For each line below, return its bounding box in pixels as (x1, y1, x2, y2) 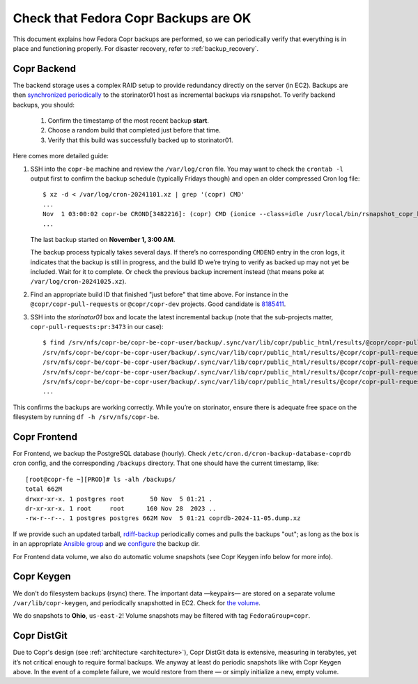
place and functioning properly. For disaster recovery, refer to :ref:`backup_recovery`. (13, 44, 259, 52)
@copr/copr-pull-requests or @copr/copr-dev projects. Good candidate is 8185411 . (30, 300, 286, 308)
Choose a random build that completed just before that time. (47, 126, 221, 135)
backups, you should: (13, 100, 75, 109)
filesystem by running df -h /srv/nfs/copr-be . (13, 413, 160, 421)
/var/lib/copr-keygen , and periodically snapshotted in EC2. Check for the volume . (13, 598, 261, 607)
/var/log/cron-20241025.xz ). (30, 278, 127, 286)
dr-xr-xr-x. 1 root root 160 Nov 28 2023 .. (25, 505, 217, 512)
